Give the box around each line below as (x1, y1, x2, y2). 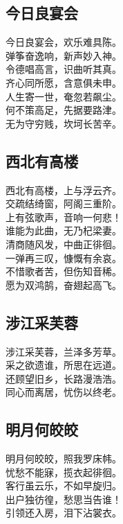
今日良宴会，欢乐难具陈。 (6, 35, 122, 49)
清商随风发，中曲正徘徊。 (6, 236, 122, 251)
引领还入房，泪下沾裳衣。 (6, 505, 122, 520)
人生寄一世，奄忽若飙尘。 (6, 89, 122, 103)
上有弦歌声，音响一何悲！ (6, 209, 122, 224)
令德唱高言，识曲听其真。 (6, 62, 122, 76)
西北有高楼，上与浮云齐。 (6, 182, 122, 197)
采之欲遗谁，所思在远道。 (6, 358, 122, 372)
